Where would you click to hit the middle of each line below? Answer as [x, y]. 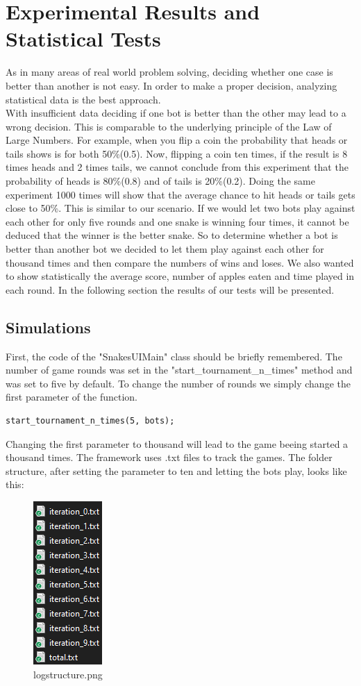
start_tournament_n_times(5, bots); [90, 420]
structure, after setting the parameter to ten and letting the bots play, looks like [176, 470]
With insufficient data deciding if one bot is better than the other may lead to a [176, 113]
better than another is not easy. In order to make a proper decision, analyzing [171, 85]
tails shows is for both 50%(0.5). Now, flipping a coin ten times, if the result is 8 [177, 153]
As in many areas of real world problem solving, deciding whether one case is [169, 72]
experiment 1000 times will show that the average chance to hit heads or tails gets [180, 194]
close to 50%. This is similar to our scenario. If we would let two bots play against [180, 208]
